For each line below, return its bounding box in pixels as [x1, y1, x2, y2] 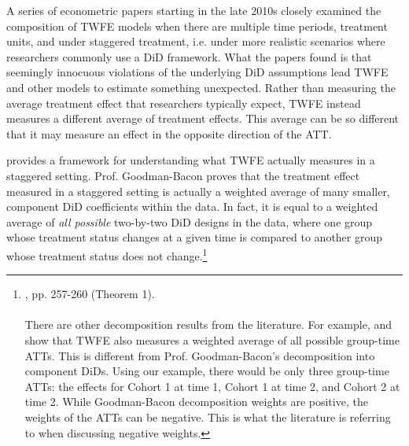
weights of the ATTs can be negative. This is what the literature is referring [24, 408, 391, 425]
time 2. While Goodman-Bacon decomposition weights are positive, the [24, 393, 368, 410]
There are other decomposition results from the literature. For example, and [24, 316, 392, 333]
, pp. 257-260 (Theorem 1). [24, 286, 155, 302]
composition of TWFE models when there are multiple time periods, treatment [6, 17, 388, 34]
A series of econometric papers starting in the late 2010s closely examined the [6, 2, 381, 18]
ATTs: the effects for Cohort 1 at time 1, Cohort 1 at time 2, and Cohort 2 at [24, 378, 400, 394]
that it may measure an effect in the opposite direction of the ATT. [6, 125, 332, 142]
